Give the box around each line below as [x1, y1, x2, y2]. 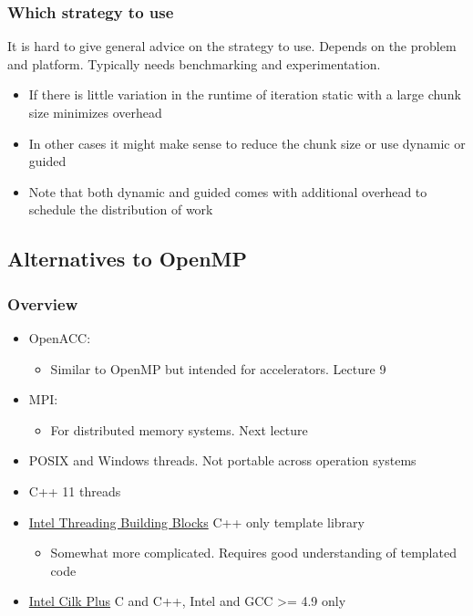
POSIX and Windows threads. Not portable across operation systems [28, 451, 416, 470]
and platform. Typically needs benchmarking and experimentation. [7, 54, 381, 73]
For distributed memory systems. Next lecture [50, 420, 308, 439]
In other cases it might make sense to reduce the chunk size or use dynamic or [28, 133, 466, 152]
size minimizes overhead [28, 103, 162, 121]
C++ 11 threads [28, 481, 121, 500]
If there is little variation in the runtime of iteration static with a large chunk [28, 85, 461, 104]
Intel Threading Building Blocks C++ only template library [28, 512, 365, 531]
